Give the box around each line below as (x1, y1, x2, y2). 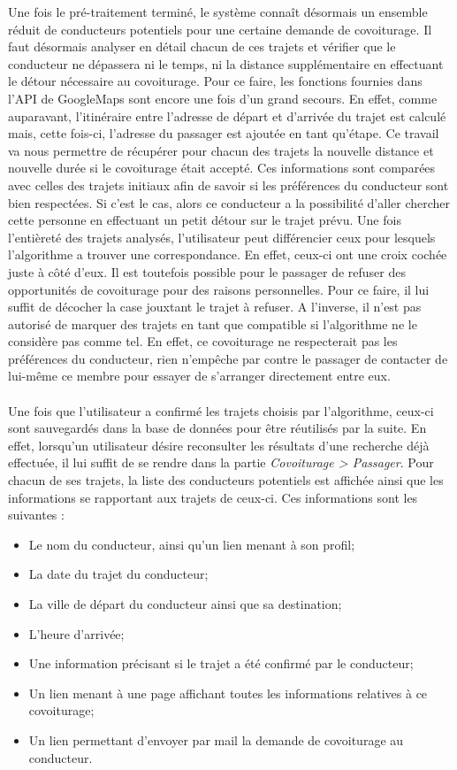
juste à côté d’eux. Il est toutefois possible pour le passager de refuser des (8, 262, 406, 281)
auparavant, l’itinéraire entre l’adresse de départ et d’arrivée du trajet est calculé (8, 106, 446, 125)
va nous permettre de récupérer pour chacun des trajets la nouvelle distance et (8, 141, 434, 159)
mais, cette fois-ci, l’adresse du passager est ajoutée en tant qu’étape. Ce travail (8, 124, 439, 142)
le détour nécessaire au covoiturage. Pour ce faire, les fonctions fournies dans (8, 72, 423, 90)
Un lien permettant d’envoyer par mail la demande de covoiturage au (28, 730, 404, 749)
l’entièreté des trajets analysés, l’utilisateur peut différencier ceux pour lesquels (8, 227, 436, 246)
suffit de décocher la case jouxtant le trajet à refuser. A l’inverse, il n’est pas (8, 297, 422, 316)
